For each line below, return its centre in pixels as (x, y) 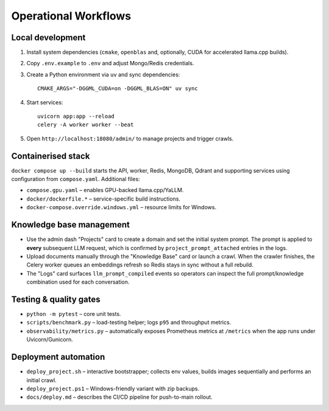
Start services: (45, 102)
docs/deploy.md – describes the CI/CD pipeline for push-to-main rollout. (119, 397)
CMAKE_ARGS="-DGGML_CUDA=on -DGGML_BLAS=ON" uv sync (118, 89)
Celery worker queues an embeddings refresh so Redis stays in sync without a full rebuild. (140, 265)
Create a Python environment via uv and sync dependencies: (103, 74)
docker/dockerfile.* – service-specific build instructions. (104, 199)
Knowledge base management (71, 225)
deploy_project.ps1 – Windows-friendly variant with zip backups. (113, 388)
